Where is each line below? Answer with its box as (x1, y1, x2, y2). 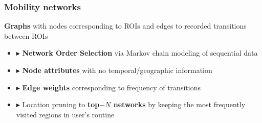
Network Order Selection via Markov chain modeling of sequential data (22, 47, 258, 58)
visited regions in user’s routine (16, 109, 115, 119)
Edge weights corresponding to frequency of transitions (22, 82, 201, 92)
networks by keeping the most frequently (113, 99, 246, 110)
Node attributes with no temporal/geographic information (22, 65, 212, 75)
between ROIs (4, 30, 48, 41)
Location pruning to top (22, 99, 100, 110)
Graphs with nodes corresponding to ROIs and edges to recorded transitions (4, 20, 247, 31)
